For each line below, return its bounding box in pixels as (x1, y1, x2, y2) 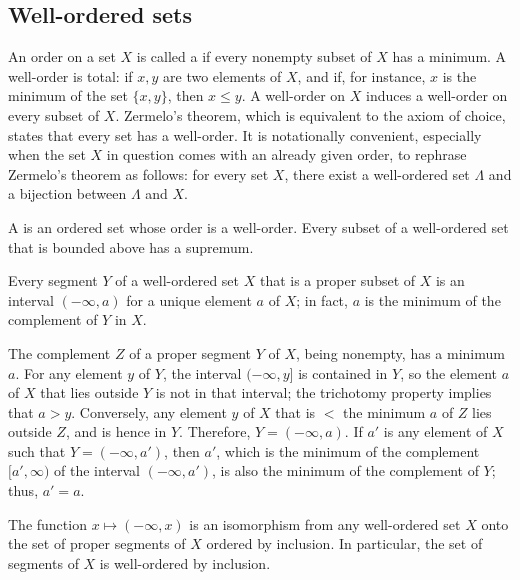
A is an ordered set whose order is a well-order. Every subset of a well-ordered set (8, 216, 509, 237)
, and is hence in (65, 421, 167, 442)
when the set (8, 144, 86, 165)
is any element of (383, 421, 488, 442)
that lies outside (40, 382, 139, 403)
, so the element (400, 362, 498, 383)
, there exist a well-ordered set (284, 163, 470, 184)
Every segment (8, 270, 98, 291)
